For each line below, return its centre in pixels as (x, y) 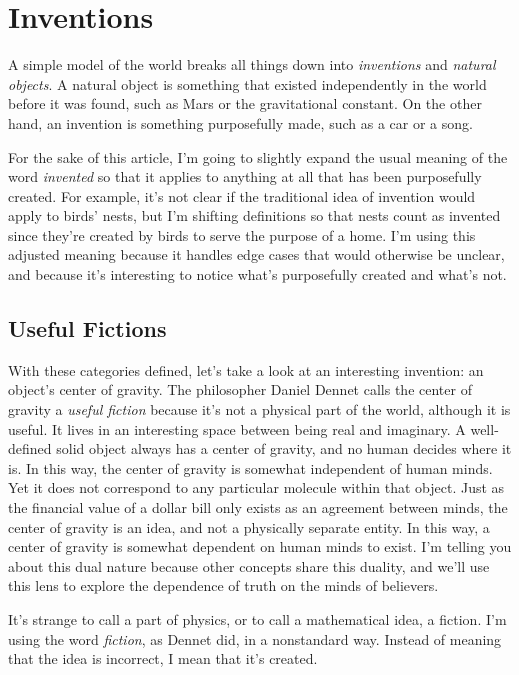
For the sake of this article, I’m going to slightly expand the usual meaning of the (258, 156)
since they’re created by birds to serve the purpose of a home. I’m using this (242, 234)
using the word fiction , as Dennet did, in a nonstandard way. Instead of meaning (255, 638)
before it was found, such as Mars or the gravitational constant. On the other (245, 103)
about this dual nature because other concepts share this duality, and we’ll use (249, 565)
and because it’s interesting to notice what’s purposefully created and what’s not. (257, 274)
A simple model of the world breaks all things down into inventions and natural (252, 64)
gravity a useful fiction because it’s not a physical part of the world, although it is (259, 409)
